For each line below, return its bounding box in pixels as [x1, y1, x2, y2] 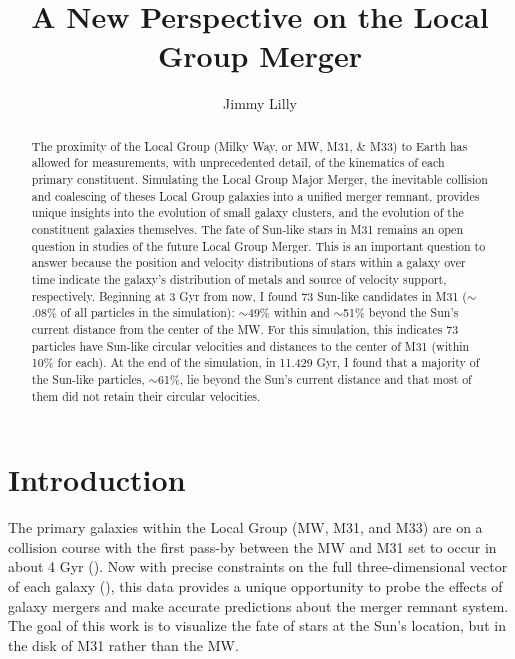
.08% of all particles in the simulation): [31, 304, 235, 321]
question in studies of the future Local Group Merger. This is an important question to [31, 237, 486, 254]
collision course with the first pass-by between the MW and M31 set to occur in [8, 536, 497, 557]
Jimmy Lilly [223, 93, 297, 114]
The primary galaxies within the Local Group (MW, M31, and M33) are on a [8, 517, 483, 538]
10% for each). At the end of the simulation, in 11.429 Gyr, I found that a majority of [31, 354, 480, 371]
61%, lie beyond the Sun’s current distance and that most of [158, 370, 472, 387]
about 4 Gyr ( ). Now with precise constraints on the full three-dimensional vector [8, 556, 508, 577]
